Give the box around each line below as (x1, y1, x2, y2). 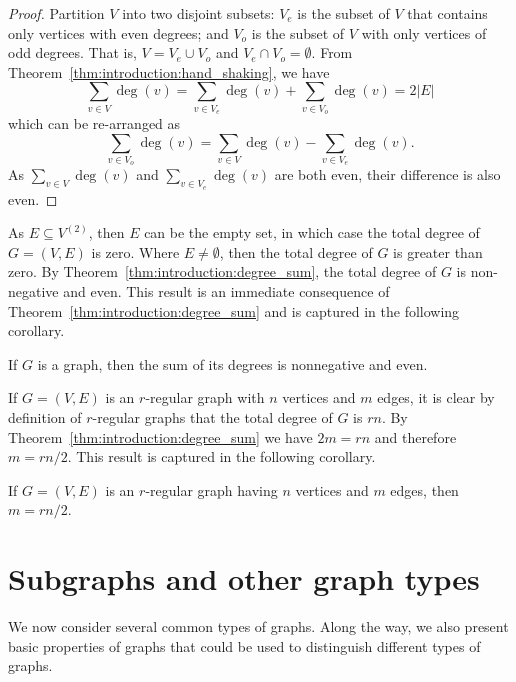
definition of (8, 406, 82, 427)
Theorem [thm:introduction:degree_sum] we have (8, 426, 313, 447)
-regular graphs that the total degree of (92, 406, 333, 427)
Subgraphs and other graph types (8, 558, 480, 599)
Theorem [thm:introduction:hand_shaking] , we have (8, 61, 330, 82)
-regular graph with (145, 387, 265, 408)
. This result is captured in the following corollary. (67, 446, 376, 467)
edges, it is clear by (377, 387, 495, 408)
